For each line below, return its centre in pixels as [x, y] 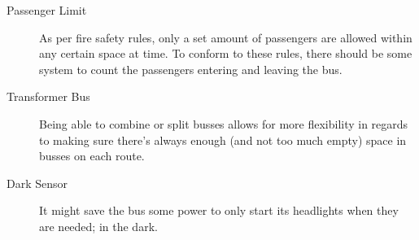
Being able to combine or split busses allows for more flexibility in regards [224, 123]
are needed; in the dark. [98, 226]
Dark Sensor [37, 183]
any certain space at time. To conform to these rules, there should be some [226, 53]
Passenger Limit [47, 10]
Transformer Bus [48, 96]
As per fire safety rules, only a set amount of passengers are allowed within [226, 37]
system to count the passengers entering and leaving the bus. [191, 69]
